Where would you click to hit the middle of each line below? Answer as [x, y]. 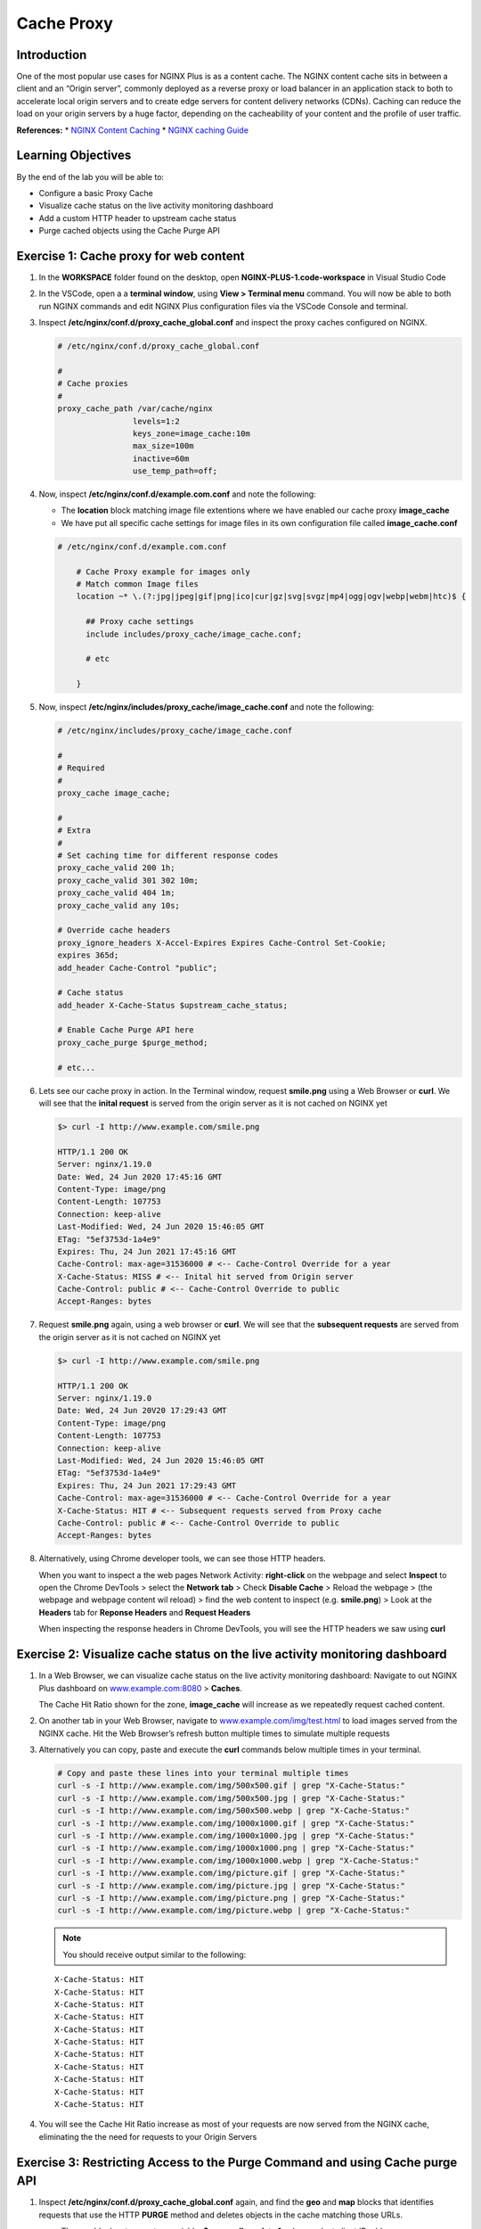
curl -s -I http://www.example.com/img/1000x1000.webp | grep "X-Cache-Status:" [238, 1860]
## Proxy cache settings [140, 621]
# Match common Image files [138, 584]
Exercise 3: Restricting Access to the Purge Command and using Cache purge [237, 2162]
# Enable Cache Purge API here [126, 1030]
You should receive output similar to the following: [155, 1954]
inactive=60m [161, 458]
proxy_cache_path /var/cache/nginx [135, 409]
